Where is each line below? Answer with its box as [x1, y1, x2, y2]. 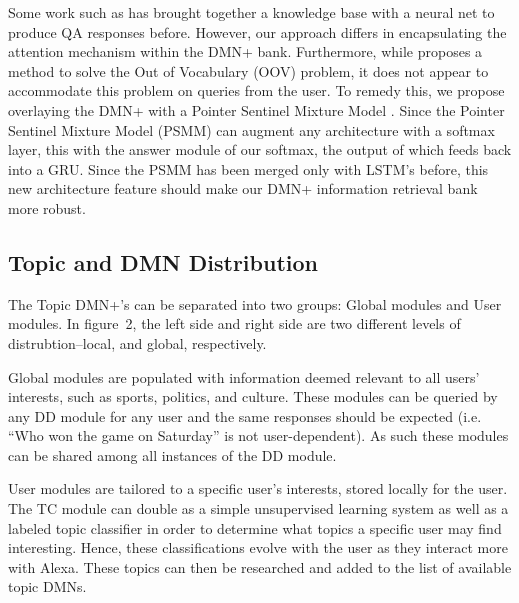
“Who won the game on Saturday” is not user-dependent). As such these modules [8, 425, 509, 446]
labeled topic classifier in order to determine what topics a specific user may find [8, 517, 502, 538]
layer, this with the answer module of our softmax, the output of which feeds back [8, 139, 512, 160]
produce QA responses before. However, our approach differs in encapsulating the [8, 21, 507, 42]
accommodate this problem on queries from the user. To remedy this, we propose [8, 80, 505, 101]
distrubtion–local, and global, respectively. [8, 332, 267, 353]
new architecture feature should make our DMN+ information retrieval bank [8, 178, 478, 199]
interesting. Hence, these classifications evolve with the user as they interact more [8, 537, 508, 558]
